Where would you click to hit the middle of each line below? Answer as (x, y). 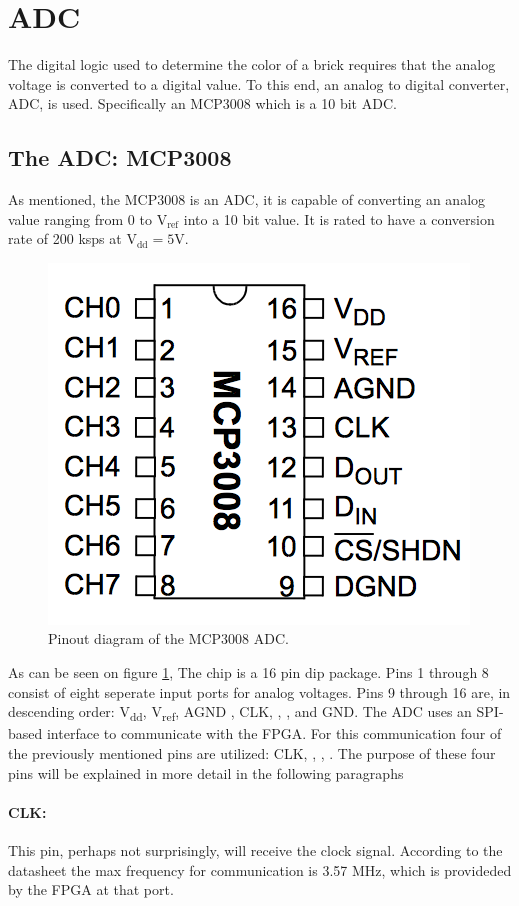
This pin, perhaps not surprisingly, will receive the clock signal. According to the (255, 849)
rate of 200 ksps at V (72, 238)
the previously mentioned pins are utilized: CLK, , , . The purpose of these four (252, 752)
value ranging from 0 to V (88, 218)
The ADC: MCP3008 (120, 157)
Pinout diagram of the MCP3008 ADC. (168, 638)
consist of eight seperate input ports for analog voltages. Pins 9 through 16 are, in (259, 691)
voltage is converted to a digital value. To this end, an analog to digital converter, (259, 83)
